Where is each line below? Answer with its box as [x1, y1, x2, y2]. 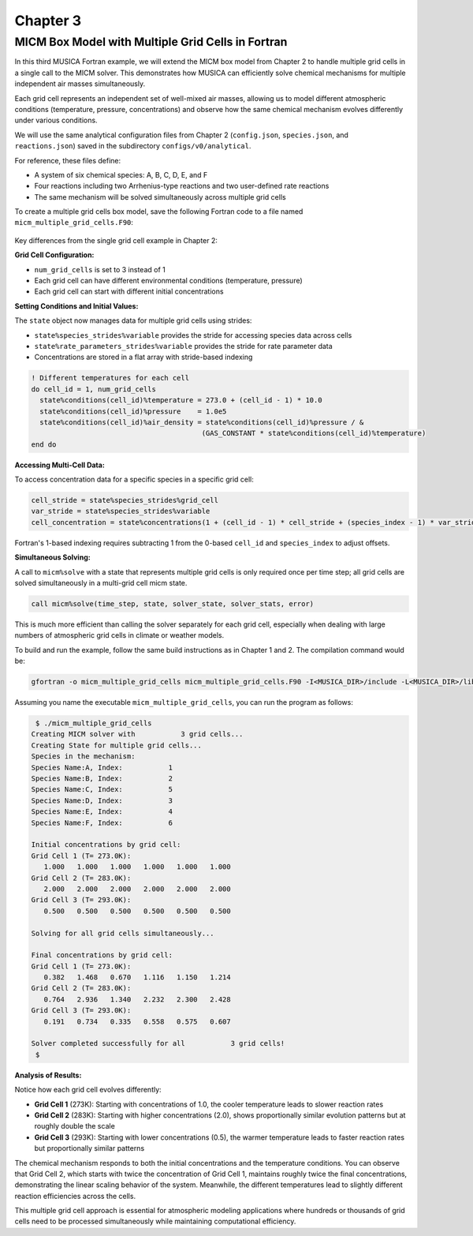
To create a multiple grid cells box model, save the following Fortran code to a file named [14, 207, 304, 216]
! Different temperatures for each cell [31, 373, 189, 383]
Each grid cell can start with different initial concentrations [34, 287, 224, 296]
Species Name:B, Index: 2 [31, 774, 173, 783]
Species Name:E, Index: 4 [31, 807, 173, 816]
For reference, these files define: [14, 155, 121, 165]
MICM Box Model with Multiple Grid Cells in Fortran [14, 35, 288, 49]
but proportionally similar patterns [34, 1144, 145, 1153]
